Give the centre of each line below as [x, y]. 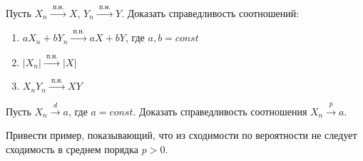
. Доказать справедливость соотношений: [210, 12]
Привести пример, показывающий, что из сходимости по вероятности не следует [181, 135]
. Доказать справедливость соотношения [220, 111]
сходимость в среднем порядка [72, 149]
